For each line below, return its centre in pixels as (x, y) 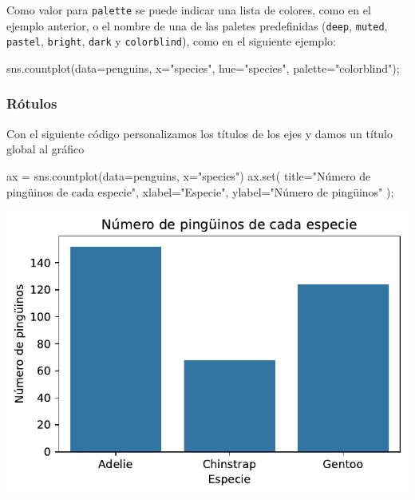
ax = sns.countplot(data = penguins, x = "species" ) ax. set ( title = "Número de (189, 175)
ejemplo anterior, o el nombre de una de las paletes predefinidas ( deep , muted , (197, 25)
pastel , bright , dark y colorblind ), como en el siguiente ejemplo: (171, 41)
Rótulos (32, 103)
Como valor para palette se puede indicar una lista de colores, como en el (189, 10)
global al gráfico (45, 149)
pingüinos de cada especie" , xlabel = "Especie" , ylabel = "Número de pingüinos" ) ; (200, 191)
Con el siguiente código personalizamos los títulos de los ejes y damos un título (200, 133)
